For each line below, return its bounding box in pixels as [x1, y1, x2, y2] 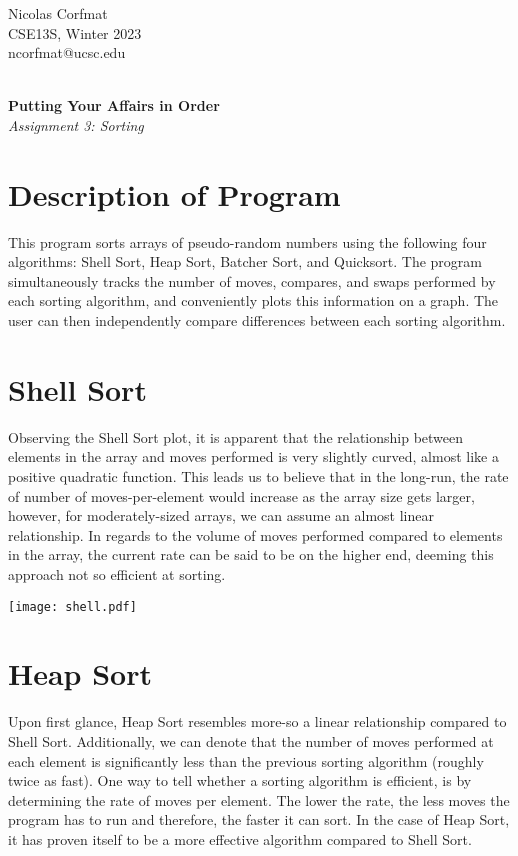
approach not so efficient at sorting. [8, 563, 226, 584]
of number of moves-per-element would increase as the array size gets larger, [8, 485, 475, 506]
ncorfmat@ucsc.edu [8, 42, 126, 63]
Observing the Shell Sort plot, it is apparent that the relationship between [8, 426, 464, 447]
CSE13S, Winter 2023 [8, 22, 142, 43]
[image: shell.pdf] [8, 599, 137, 614]
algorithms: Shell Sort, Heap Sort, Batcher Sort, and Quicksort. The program [8, 251, 482, 272]
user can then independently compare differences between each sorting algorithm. [8, 310, 506, 331]
